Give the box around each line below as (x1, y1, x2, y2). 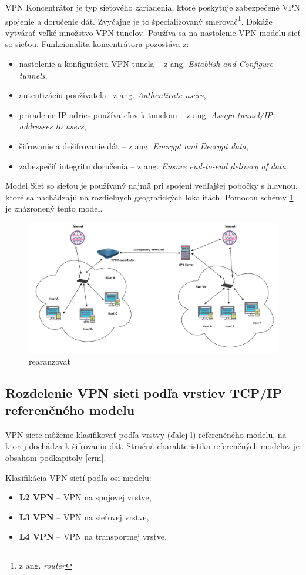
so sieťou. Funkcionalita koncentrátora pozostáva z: (5, 38, 189, 50)
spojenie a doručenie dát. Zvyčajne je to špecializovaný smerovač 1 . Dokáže (5, 13, 273, 27)
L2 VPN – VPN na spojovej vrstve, (19, 491, 152, 503)
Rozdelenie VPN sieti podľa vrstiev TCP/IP (5, 383, 282, 402)
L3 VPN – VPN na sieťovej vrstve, (19, 510, 149, 523)
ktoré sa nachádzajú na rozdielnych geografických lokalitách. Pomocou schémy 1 (5, 190, 294, 203)
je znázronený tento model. (5, 202, 103, 215)
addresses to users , (19, 120, 86, 132)
